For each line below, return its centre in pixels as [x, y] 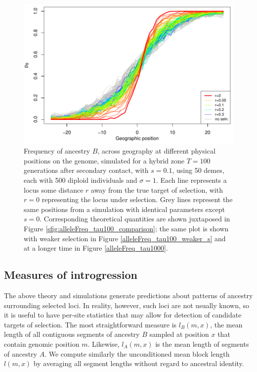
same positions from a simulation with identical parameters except [124, 209]
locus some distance [54, 189]
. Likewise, [104, 344]
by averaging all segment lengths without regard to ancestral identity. [139, 363]
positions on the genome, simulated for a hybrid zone [104, 160]
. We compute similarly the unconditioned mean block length [137, 353]
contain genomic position [42, 344]
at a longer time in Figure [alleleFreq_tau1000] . [96, 248]
